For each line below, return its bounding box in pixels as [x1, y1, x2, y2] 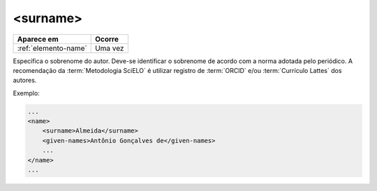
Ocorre [94, 34, 119, 44]
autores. [13, 76, 37, 85]
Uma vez [94, 43, 124, 53]
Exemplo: [13, 89, 40, 97]
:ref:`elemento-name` [17, 43, 87, 53]
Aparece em [17, 34, 59, 44]
